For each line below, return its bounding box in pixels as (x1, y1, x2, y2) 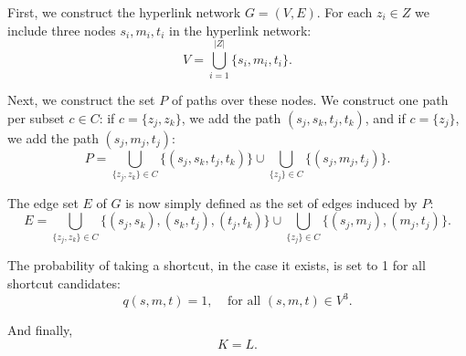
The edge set (7, 193, 79, 212)
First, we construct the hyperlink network (7, 3, 241, 21)
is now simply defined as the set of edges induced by (125, 193, 418, 212)
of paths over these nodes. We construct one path (171, 90, 449, 110)
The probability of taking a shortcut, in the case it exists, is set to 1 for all (7, 256, 426, 275)
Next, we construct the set (7, 90, 155, 110)
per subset (7, 108, 65, 127)
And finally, (7, 320, 73, 340)
